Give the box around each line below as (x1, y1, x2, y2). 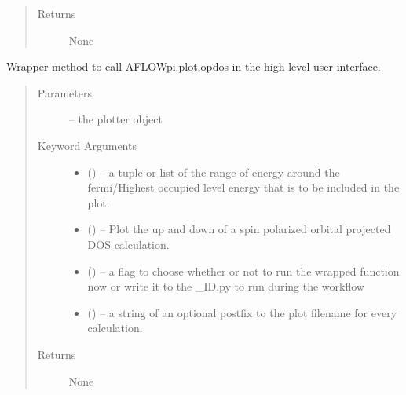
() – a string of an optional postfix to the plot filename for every (87, 304, 397, 320)
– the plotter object (68, 111, 163, 127)
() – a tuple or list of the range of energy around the (87, 163, 340, 180)
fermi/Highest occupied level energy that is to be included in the (87, 179, 400, 196)
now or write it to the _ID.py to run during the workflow (87, 278, 364, 294)
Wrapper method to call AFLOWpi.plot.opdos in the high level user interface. (6, 58, 381, 75)
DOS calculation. (87, 236, 170, 252)
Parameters (37, 84, 92, 101)
